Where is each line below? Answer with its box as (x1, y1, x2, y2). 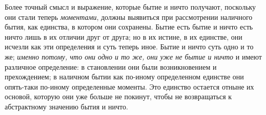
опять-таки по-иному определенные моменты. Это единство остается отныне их (5, 81, 254, 92)
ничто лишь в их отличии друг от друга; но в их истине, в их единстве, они (5, 31, 242, 42)
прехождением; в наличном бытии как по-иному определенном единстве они (5, 71, 244, 82)
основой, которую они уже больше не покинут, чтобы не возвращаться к (5, 91, 232, 102)
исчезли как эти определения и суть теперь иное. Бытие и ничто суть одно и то (5, 41, 254, 52)
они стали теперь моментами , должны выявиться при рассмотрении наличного (5, 11, 253, 22)
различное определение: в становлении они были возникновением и (5, 61, 217, 72)
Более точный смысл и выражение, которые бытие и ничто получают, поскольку (5, 2, 256, 12)
